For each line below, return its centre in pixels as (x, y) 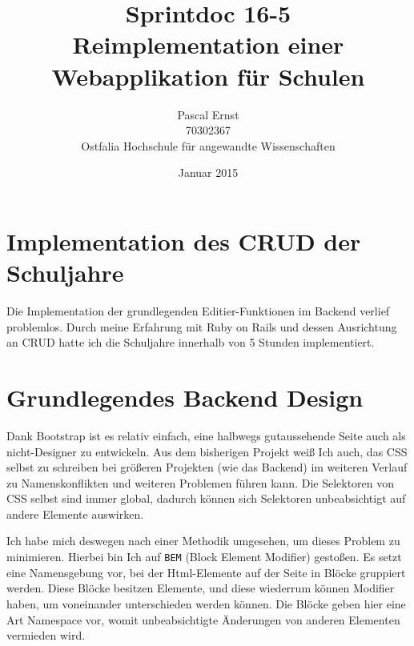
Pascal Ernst (208, 114)
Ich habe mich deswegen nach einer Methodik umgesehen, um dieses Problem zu (203, 541)
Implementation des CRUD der (184, 241)
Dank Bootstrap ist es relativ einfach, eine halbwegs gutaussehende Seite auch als (206, 435)
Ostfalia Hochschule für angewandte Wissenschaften (208, 145)
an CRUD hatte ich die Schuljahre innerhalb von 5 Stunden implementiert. (191, 342)
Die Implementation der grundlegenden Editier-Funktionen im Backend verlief (198, 311)
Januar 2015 (208, 173)
